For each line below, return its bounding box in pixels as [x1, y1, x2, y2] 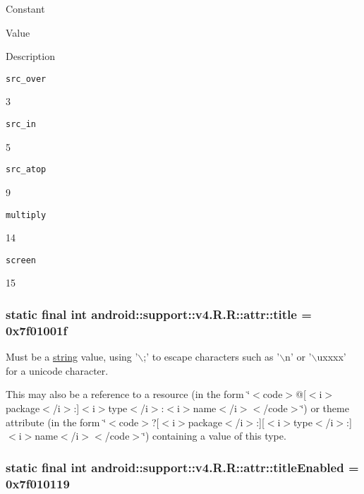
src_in [6, 119, 36, 130]
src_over [6, 73, 47, 84]
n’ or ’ [285, 349, 312, 364]
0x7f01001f [6, 321, 68, 339]
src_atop [6, 164, 47, 175]
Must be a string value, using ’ [6, 349, 138, 364]
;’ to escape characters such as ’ [143, 349, 280, 364]
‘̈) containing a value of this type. [142, 428, 286, 443]
